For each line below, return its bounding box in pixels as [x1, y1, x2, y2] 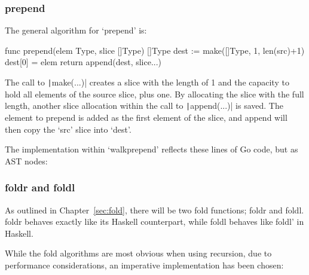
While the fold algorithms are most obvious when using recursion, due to [5, 247, 272, 259]
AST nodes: [5, 154, 48, 167]
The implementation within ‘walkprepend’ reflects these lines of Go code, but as [5, 143, 298, 155]
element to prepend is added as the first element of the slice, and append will [5, 111, 287, 123]
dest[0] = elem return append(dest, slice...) [5, 56, 162, 68]
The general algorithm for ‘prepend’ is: [5, 24, 147, 36]
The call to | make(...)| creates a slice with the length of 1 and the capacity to [5, 76, 289, 88]
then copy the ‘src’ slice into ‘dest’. [5, 123, 131, 135]
